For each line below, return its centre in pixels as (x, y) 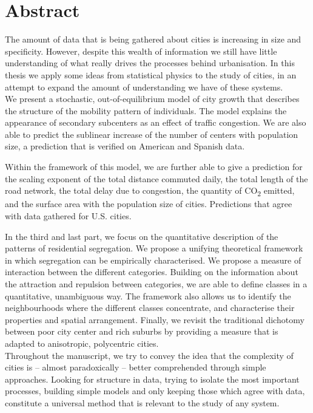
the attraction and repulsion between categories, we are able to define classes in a (156, 283)
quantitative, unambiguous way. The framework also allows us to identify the (148, 295)
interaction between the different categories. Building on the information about (152, 272)
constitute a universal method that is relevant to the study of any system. (142, 402)
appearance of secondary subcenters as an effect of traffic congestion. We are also (156, 122)
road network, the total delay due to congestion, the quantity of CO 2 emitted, (150, 191)
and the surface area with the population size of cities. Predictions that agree (149, 204)
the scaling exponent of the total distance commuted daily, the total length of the (156, 178)
